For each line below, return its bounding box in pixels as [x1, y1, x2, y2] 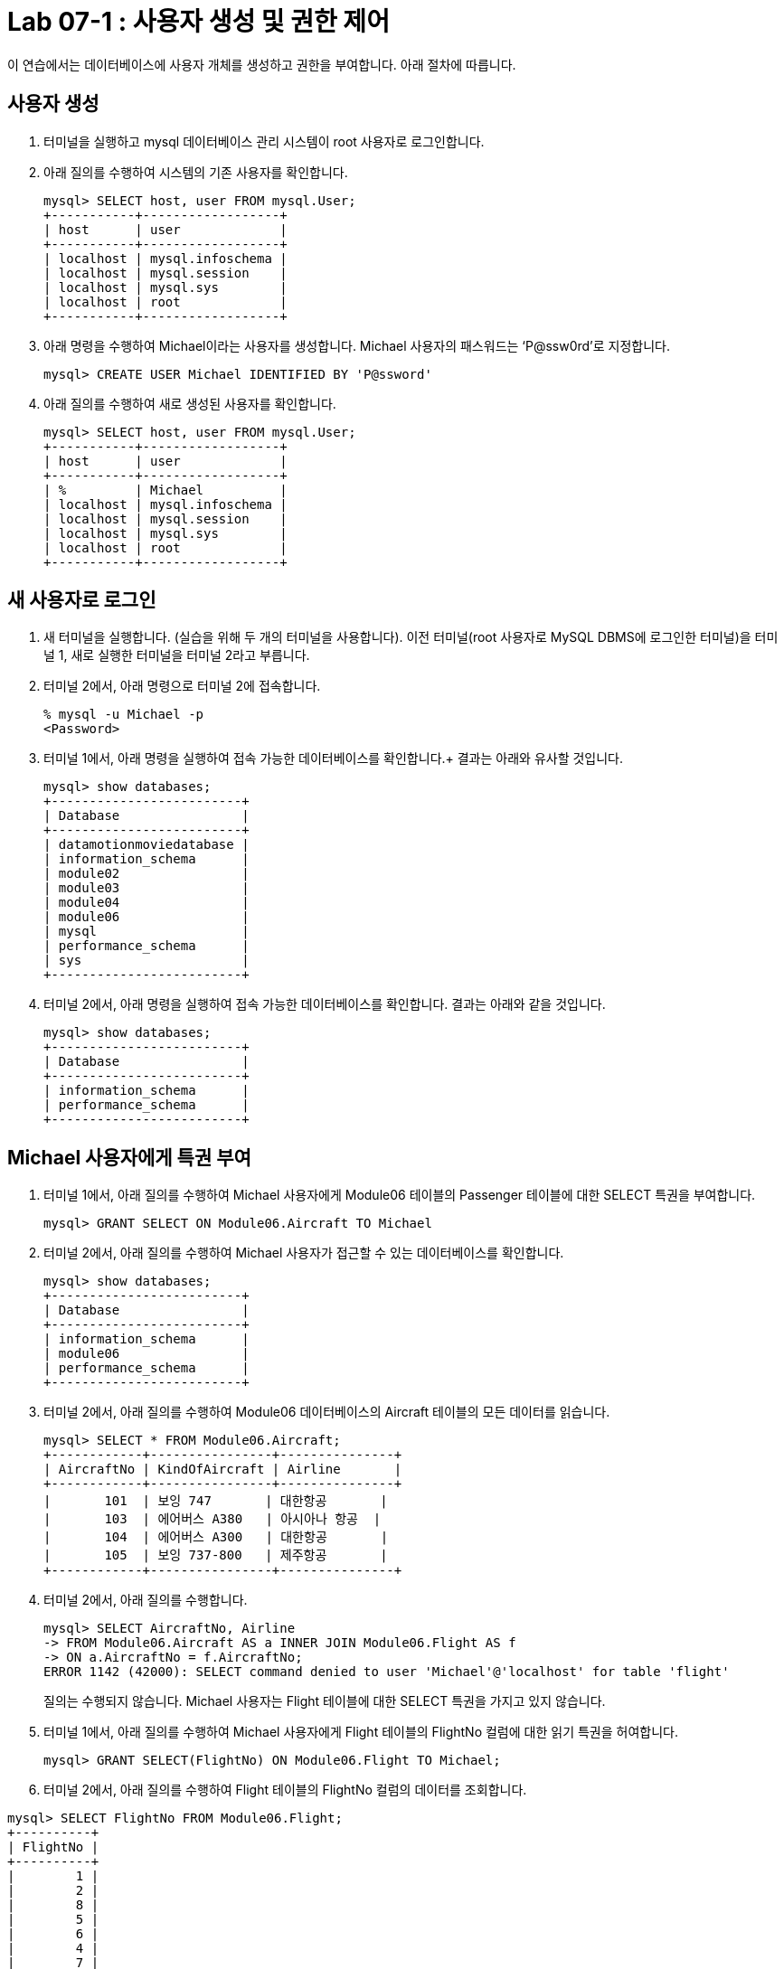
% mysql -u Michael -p [43, 707, 204, 722]
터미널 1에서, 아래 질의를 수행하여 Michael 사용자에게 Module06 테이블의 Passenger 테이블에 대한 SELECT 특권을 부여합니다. [43, 1187, 756, 1203]
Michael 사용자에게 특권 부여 [7, 1145, 251, 1169]
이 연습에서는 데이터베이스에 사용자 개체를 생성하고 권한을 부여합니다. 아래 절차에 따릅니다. [7, 56, 516, 72]
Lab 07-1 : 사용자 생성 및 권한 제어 [7, 6, 390, 37]
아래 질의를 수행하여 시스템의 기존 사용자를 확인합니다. [43, 164, 348, 180]
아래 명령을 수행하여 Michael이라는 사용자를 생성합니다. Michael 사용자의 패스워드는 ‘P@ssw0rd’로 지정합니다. [43, 337, 671, 353]
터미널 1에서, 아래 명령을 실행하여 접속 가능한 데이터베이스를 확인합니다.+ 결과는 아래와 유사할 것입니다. [43, 750, 624, 767]
